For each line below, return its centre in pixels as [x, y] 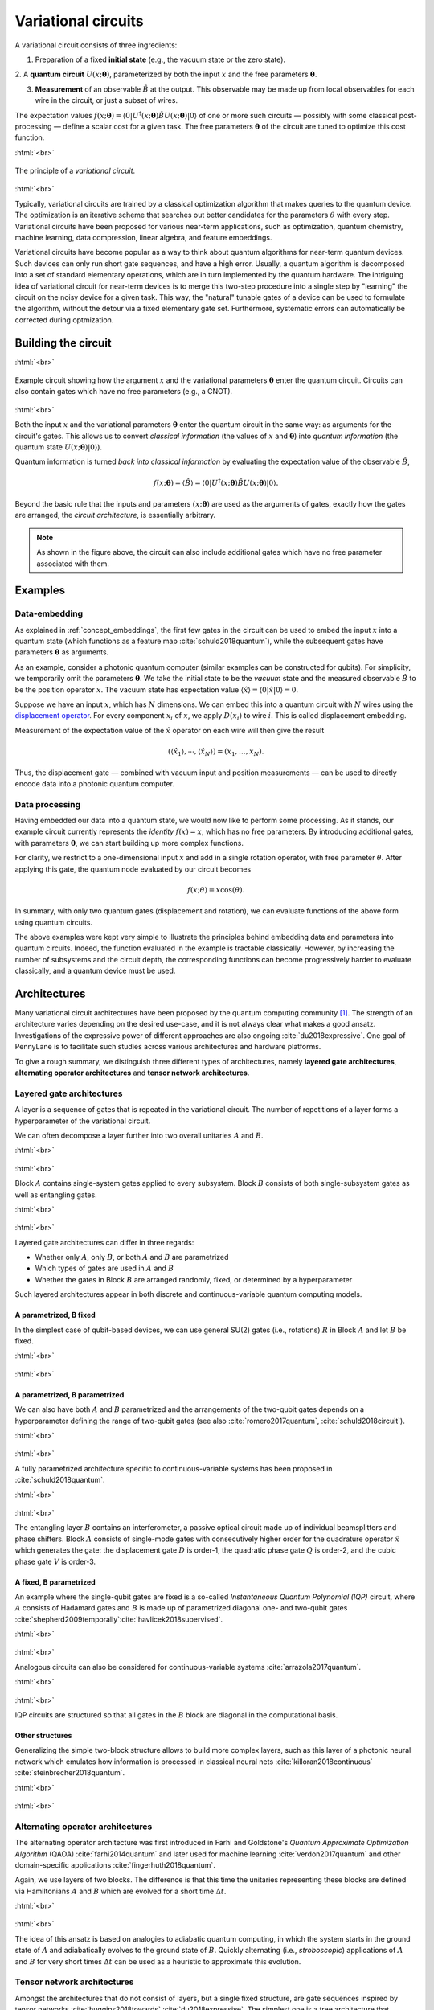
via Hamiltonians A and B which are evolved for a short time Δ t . [121, 1891]
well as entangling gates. [56, 1195]
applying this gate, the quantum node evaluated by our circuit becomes [133, 869]
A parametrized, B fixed [55, 1315]
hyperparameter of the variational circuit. [83, 1121]
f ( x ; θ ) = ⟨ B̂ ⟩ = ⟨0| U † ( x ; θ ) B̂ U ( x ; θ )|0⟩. [216, 482]
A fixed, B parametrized [55, 1582]
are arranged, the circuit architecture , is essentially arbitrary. [115, 515]
